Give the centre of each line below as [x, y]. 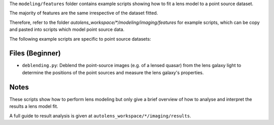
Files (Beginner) [35, 53]
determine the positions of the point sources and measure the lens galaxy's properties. [113, 72]
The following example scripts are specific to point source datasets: [80, 39]
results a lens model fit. [34, 106]
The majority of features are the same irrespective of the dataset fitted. [84, 13]
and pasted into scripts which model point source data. [67, 29]
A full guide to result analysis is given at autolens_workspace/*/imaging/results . [100, 116]
